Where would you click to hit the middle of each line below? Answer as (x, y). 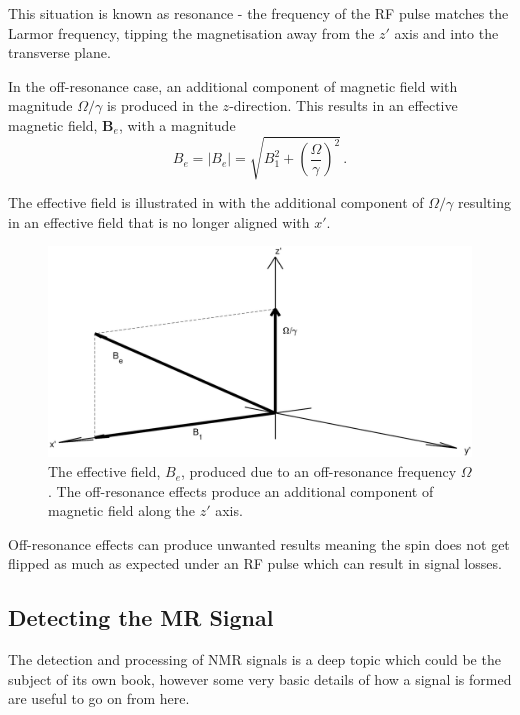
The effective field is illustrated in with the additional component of (216, 202)
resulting (484, 202)
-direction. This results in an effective (343, 105)
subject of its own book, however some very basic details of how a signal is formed (260, 678)
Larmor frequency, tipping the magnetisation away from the (191, 32)
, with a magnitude (177, 124)
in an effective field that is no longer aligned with (159, 221)
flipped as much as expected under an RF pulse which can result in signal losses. (255, 563)
